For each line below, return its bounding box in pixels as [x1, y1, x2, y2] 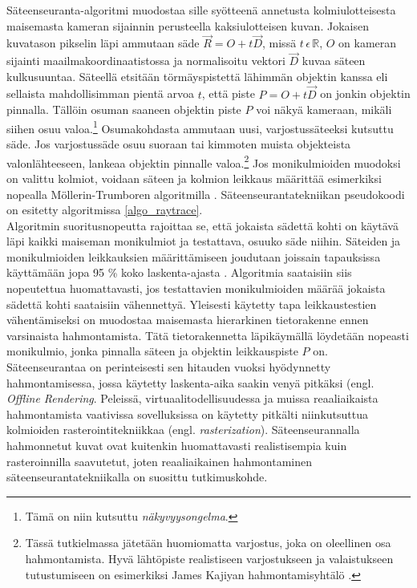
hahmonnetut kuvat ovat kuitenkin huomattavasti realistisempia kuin [6, 437, 347, 453]
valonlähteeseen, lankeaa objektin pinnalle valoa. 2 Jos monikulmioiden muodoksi [6, 152, 401, 171]
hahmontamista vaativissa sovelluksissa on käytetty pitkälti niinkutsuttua [6, 405, 368, 422]
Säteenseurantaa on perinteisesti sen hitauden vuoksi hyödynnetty [6, 359, 331, 375]
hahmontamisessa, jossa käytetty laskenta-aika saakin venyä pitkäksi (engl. [6, 374, 374, 391]
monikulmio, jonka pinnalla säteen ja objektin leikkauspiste [6, 343, 298, 359]
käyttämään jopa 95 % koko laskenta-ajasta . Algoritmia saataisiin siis [6, 264, 352, 281]
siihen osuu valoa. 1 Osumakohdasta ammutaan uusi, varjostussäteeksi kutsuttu [6, 117, 394, 136]
